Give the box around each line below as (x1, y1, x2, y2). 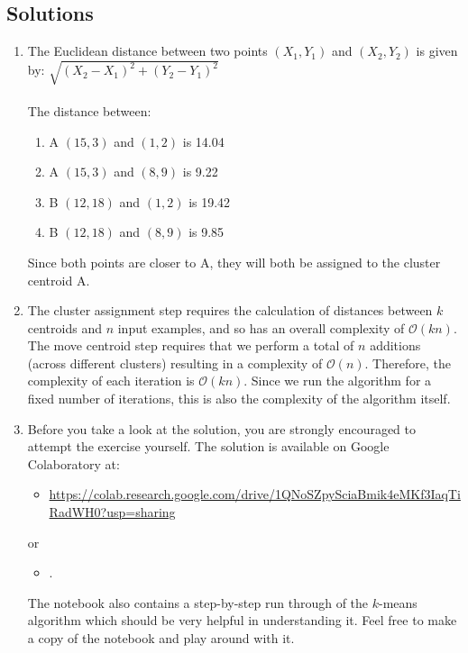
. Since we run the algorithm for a (243, 371, 432, 390)
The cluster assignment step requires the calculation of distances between (27, 301, 433, 320)
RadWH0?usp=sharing (49, 503, 176, 521)
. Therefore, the (364, 353, 451, 372)
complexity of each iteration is (27, 371, 195, 390)
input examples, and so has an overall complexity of (117, 318, 405, 337)
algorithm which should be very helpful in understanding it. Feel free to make (27, 611, 457, 630)
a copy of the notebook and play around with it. (27, 629, 295, 647)
